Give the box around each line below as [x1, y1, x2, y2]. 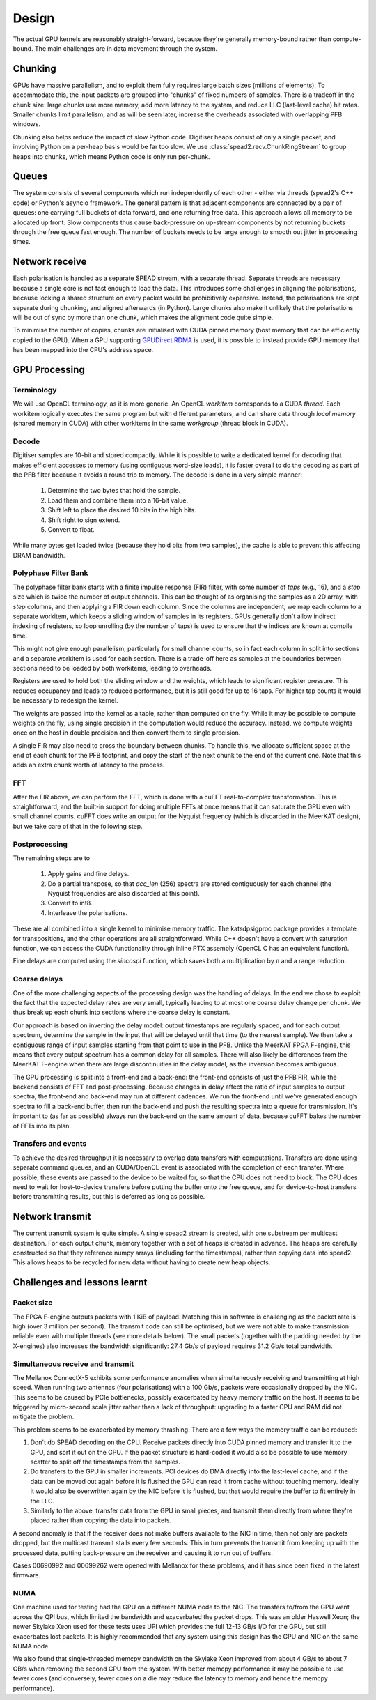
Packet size [13, 1298, 53, 1308]
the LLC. [30, 1496, 55, 1505]
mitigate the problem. [13, 1412, 75, 1421]
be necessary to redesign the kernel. [13, 696, 118, 705]
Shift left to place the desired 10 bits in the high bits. [47, 506, 196, 514]
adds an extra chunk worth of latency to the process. [13, 760, 165, 769]
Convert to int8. [47, 899, 93, 908]
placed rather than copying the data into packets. [30, 1516, 172, 1524]
